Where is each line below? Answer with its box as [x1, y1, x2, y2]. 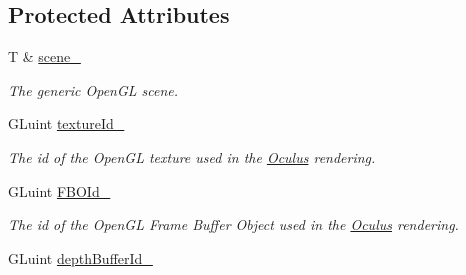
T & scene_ [8, 46, 81, 67]
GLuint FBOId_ [8, 180, 111, 201]
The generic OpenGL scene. [8, 79, 179, 100]
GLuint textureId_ [8, 113, 125, 134]
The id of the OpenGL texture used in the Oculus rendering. [8, 146, 376, 167]
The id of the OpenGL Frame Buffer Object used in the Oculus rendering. [8, 214, 459, 235]
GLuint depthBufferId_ [8, 247, 153, 268]
